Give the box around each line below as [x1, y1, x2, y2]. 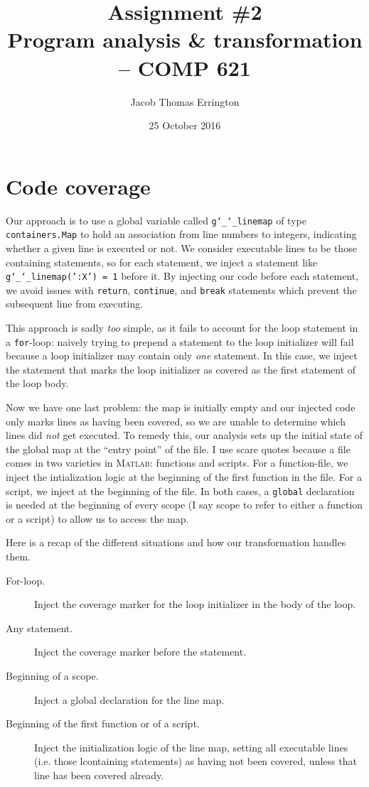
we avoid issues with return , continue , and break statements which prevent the [6, 282, 357, 297]
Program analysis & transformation [7, 25, 363, 54]
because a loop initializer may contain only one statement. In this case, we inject [6, 348, 358, 363]
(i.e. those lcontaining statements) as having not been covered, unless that [34, 754, 357, 769]
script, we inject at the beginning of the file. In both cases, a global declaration [6, 483, 355, 498]
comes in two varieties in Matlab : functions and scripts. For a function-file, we [6, 455, 348, 470]
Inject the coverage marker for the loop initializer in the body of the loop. [34, 597, 356, 612]
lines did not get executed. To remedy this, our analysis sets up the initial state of [6, 428, 363, 443]
